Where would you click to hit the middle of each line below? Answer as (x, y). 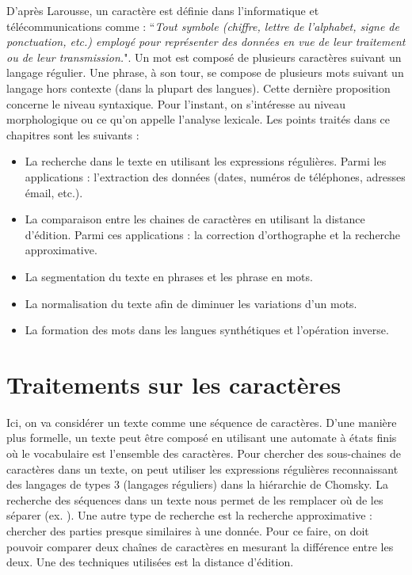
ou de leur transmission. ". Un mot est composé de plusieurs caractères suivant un (204, 57)
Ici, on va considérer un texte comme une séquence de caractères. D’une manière (202, 422)
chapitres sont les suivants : (73, 134)
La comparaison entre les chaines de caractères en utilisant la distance (195, 219)
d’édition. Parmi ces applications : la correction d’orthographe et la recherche (212, 234)
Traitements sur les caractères (174, 384)
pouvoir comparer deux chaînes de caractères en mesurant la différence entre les (200, 546)
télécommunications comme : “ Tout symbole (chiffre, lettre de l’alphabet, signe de (203, 26)
